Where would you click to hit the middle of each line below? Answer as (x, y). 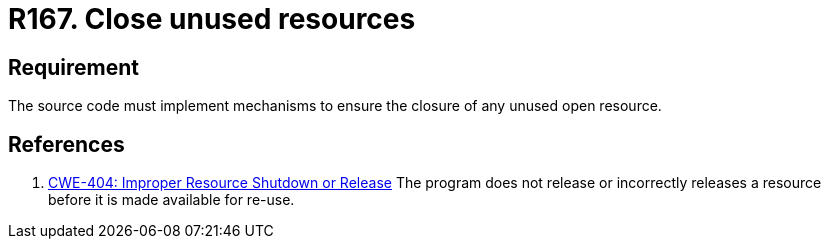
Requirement (74, 67)
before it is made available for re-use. (171, 200)
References (66, 144)
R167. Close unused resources (212, 19)
